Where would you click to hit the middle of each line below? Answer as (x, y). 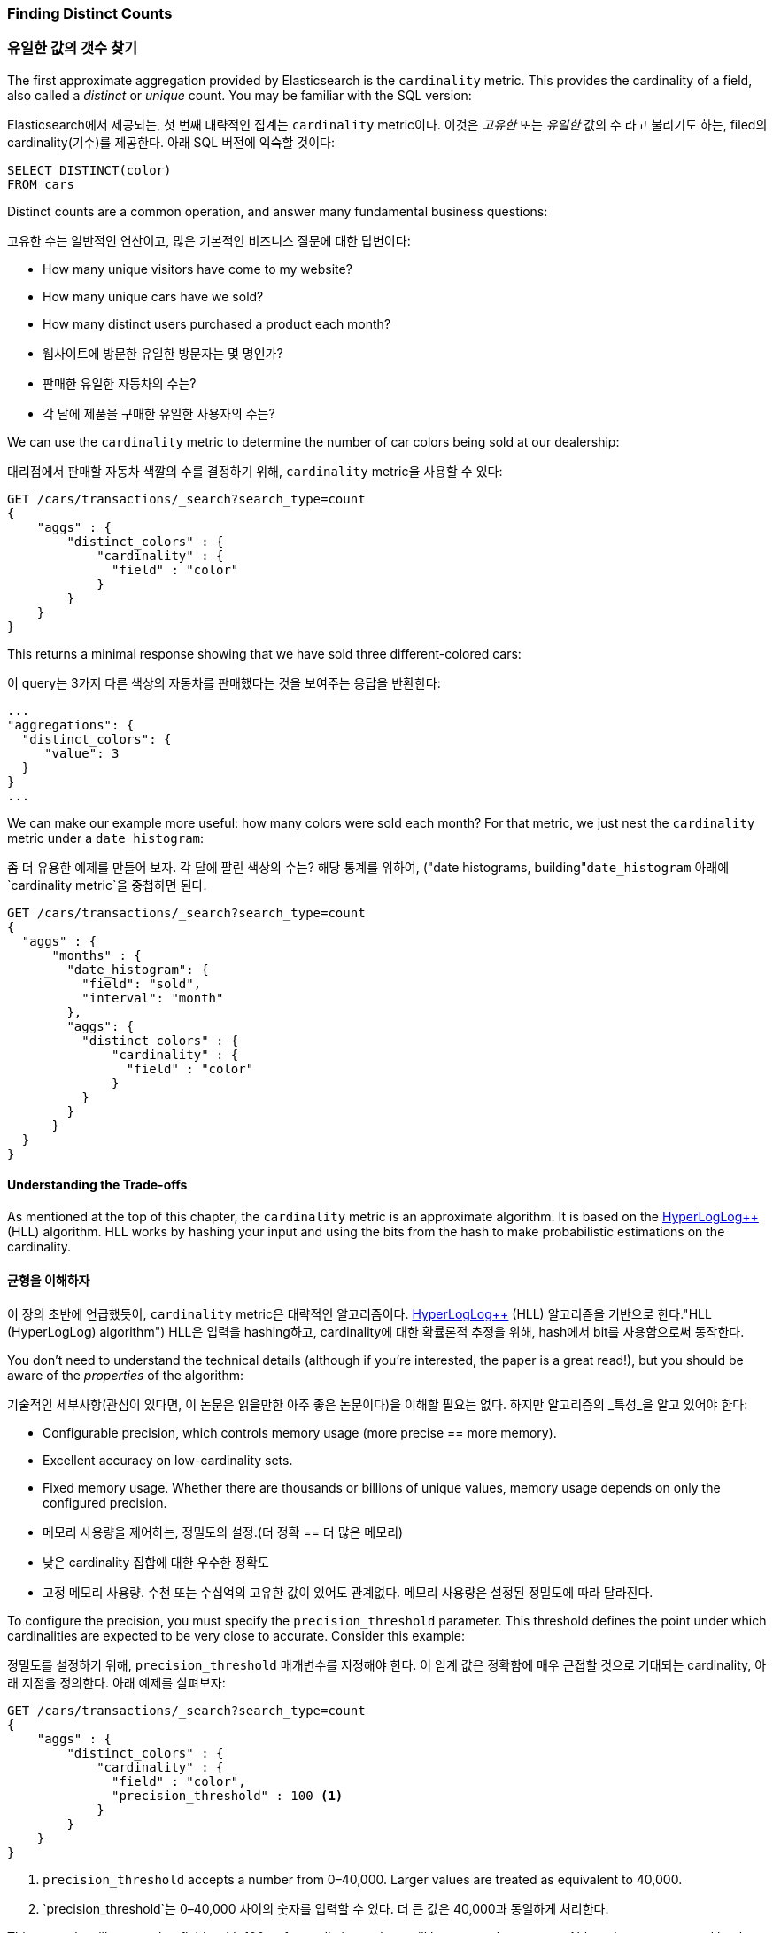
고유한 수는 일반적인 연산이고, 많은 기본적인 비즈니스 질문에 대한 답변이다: (209, 240)
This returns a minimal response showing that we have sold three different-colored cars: (264, 653)
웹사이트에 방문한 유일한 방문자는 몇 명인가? (163, 353)
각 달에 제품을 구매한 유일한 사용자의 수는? (159, 413)
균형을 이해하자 (49, 1280)
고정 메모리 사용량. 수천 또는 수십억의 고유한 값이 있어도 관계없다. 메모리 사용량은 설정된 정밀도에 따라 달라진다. (348, 1593)
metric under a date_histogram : (106, 838)
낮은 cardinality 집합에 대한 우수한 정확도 (156, 1563)
